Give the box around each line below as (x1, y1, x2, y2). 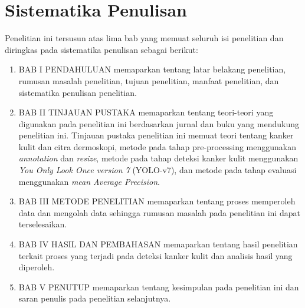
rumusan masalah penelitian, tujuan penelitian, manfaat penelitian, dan (18, 74, 279, 87)
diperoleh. (18, 261, 55, 273)
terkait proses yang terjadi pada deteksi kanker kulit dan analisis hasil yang (18, 249, 293, 261)
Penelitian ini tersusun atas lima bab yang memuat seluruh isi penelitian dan (5, 32, 284, 44)
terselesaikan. (18, 218, 67, 230)
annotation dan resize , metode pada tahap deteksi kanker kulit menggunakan (18, 152, 299, 164)
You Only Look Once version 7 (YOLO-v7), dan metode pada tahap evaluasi (18, 164, 297, 176)
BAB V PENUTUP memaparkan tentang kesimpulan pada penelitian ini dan (18, 280, 299, 293)
